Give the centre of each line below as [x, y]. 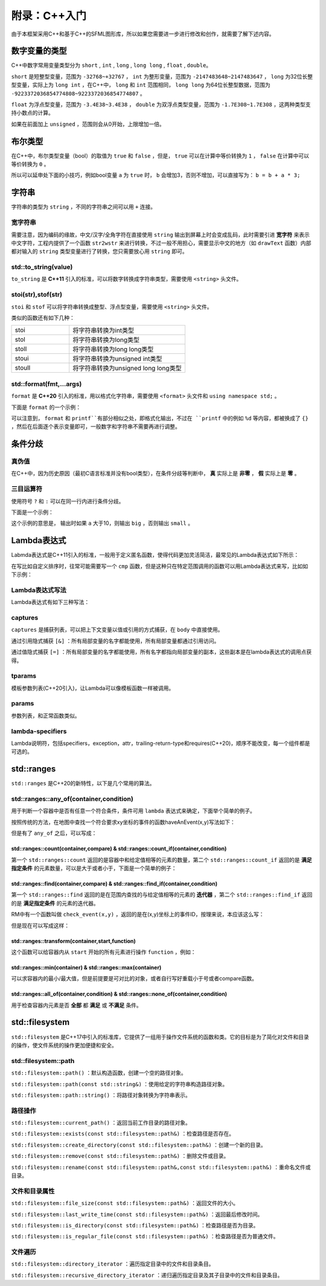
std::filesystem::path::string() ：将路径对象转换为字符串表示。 [101, 1095]
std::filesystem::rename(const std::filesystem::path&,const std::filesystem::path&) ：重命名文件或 [161, 1167]
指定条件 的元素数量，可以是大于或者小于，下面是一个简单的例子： [94, 868]
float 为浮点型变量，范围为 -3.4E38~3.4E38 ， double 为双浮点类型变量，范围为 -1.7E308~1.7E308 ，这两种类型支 [161, 104]
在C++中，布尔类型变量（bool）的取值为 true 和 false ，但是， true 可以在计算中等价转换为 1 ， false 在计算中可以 [160, 156]
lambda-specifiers [39, 731]
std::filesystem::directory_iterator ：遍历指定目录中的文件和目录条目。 [113, 1264]
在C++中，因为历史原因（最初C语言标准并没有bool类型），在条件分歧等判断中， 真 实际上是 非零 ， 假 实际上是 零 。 [155, 474]
